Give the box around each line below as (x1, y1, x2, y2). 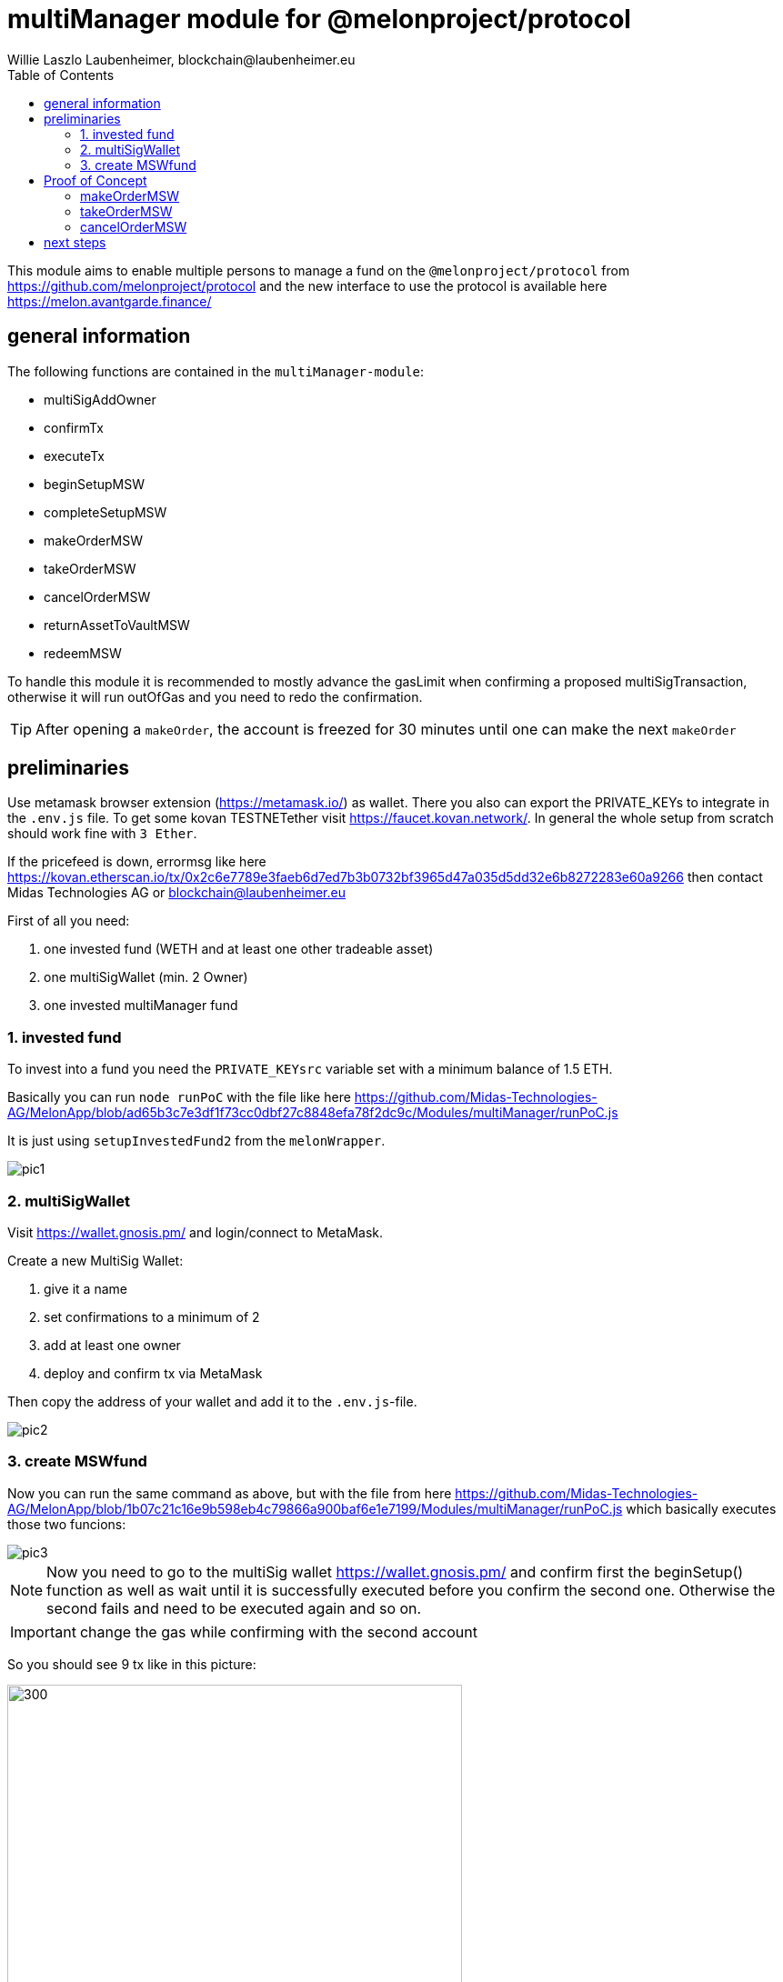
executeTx (44, 447, 105, 464)
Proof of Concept (44, 172, 147, 188)
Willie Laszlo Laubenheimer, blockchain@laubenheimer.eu (7, 51, 356, 67)
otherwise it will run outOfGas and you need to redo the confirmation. (7, 688, 423, 705)
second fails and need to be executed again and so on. (46, 1598, 422, 1617)
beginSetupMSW (44, 475, 145, 492)
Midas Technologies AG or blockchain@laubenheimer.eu (7, 885, 346, 901)
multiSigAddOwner (44, 391, 156, 407)
